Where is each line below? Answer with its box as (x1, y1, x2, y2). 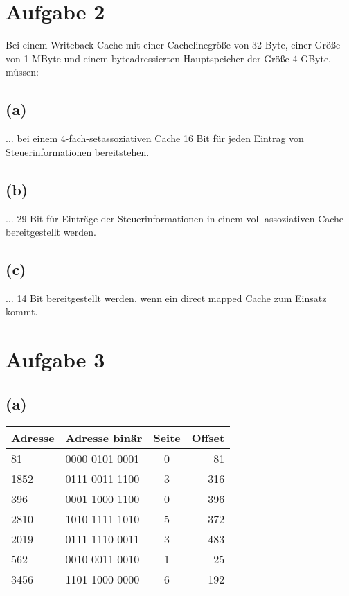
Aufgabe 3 (6, 345, 105, 374)
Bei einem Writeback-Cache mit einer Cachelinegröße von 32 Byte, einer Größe (6, 37, 341, 52)
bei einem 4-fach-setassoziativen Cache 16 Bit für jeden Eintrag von (17, 131, 304, 146)
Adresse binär (65, 429, 143, 446)
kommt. (6, 304, 38, 319)
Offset (191, 429, 225, 446)
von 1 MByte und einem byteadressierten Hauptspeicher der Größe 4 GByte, (6, 51, 331, 65)
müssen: (6, 64, 39, 79)
